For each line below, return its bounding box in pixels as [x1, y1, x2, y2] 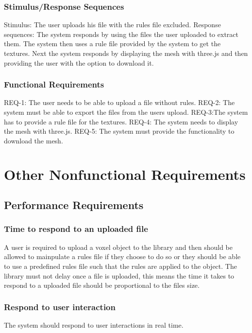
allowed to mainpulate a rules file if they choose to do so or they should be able [4, 251, 241, 262]
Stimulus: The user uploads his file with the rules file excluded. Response [4, 19, 221, 30]
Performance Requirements [4, 197, 144, 212]
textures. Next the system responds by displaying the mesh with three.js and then [4, 48, 248, 58]
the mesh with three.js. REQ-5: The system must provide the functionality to [4, 126, 235, 136]
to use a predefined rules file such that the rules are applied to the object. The [4, 261, 237, 271]
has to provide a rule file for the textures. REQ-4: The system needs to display [4, 116, 238, 126]
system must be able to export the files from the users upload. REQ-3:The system [4, 107, 248, 117]
